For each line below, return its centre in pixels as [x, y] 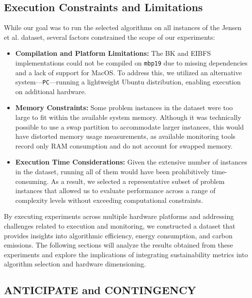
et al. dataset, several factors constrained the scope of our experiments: [110, 37]
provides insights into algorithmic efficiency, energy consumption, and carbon [118, 235]
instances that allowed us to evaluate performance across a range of [115, 190]
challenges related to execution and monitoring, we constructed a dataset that [120, 226]
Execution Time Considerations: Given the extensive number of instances [131, 162]
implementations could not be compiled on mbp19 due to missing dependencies [131, 62]
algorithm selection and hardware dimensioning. [75, 264]
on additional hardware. [51, 91]
